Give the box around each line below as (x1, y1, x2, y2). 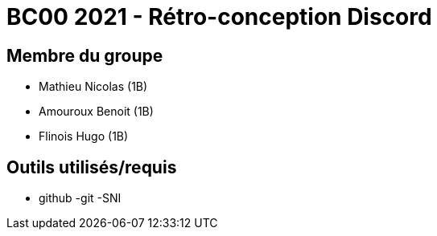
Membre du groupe (6, 45, 163, 66)
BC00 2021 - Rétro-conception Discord (6, 3, 432, 31)
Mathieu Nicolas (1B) (39, 79, 148, 94)
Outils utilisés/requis (6, 157, 177, 177)
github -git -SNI (39, 191, 122, 205)
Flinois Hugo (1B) (39, 129, 129, 144)
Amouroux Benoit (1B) (39, 104, 154, 119)
